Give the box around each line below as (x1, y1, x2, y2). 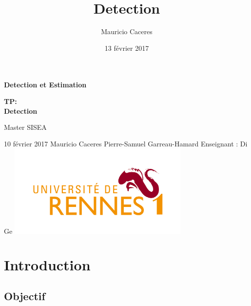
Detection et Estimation (4, 80, 87, 90)
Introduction (4, 255, 91, 275)
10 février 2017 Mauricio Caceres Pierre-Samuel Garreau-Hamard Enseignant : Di (4, 138, 248, 148)
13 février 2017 (104, 42, 149, 53)
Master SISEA (4, 122, 47, 132)
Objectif (4, 288, 45, 303)
